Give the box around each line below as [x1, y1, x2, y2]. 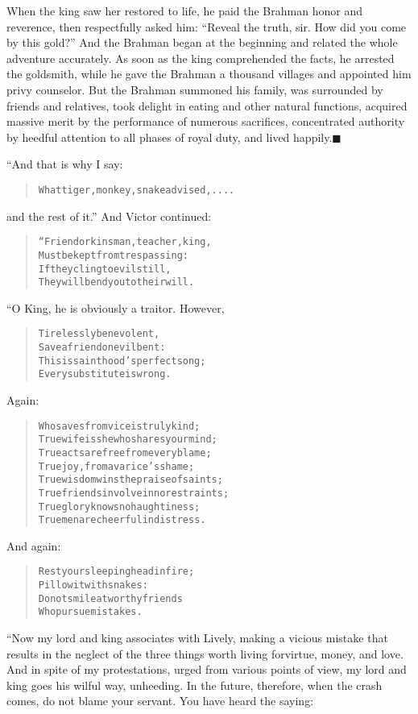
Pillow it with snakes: [38, 579, 148, 592]
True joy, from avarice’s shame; [38, 460, 195, 472]
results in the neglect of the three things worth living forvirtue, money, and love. [6, 645, 404, 662]
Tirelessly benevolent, [38, 328, 160, 340]
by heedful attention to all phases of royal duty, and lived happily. [6, 128, 333, 145]
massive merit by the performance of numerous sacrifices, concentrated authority [6, 113, 405, 130]
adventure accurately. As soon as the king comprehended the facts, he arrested [6, 49, 395, 66]
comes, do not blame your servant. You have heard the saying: [6, 692, 314, 709]
